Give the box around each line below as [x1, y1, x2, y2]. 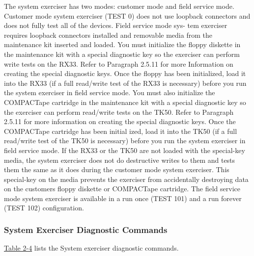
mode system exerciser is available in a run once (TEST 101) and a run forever [4, 193, 242, 203]
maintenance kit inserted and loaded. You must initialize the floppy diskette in [4, 39, 241, 50]
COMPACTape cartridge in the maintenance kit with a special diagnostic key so [4, 97, 246, 107]
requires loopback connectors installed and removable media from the [4, 29, 212, 40]
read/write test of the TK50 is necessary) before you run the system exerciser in [4, 135, 246, 146]
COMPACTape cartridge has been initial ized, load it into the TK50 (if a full [4, 126, 237, 136]
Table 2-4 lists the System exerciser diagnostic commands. [4, 243, 179, 253]
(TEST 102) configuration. [4, 203, 84, 213]
